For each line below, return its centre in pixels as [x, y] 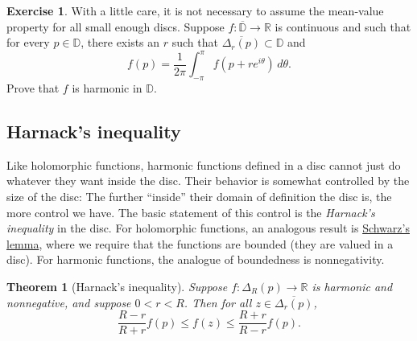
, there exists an [120, 42]
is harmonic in [107, 88]
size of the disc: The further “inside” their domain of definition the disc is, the [199, 197]
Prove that [33, 88]
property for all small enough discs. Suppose [116, 26]
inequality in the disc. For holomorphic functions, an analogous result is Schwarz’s [208, 228]
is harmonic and [352, 287]
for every [28, 42]
